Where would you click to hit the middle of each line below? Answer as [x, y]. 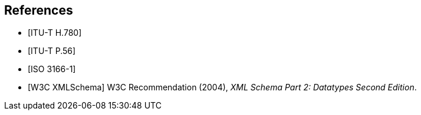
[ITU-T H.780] [55, 33]
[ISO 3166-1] [52, 69]
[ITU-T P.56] [52, 51]
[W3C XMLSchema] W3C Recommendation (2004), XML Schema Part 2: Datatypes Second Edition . [222, 87]
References [39, 10]
